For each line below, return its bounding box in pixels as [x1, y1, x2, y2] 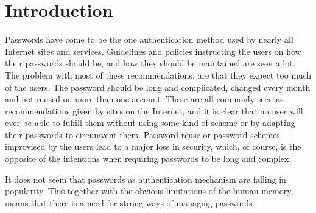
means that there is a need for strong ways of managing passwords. [5, 196, 255, 209]
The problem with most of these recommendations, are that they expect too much [5, 68, 312, 81]
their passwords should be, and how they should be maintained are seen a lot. [5, 57, 295, 69]
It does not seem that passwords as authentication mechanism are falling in [5, 172, 286, 185]
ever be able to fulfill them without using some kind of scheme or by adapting [5, 116, 295, 129]
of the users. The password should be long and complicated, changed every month [5, 80, 311, 93]
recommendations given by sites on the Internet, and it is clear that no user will [5, 104, 303, 117]
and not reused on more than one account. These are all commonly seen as [5, 93, 284, 105]
